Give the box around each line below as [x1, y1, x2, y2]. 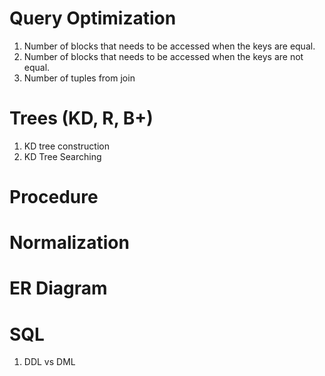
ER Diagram [9, 277, 108, 300]
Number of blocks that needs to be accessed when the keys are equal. [23, 40, 316, 52]
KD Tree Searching [23, 150, 102, 162]
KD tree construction [23, 140, 110, 152]
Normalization [9, 232, 130, 254]
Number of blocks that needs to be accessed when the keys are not [23, 50, 304, 62]
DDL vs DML [23, 356, 76, 368]
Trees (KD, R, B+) [9, 107, 154, 130]
